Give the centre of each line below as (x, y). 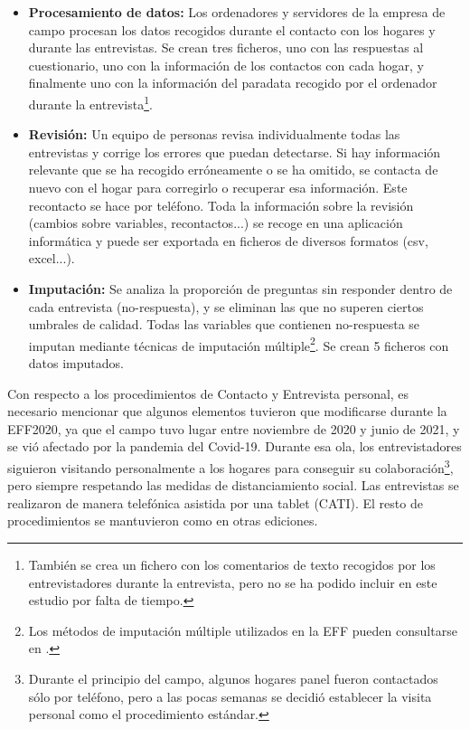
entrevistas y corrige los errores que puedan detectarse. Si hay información (235, 151)
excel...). (52, 258)
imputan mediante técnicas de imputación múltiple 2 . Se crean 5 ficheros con (239, 344)
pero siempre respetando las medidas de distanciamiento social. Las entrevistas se (233, 485)
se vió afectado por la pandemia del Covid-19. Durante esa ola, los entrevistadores (235, 446)
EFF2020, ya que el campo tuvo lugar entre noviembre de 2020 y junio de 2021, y (234, 428)
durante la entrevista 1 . (90, 102)
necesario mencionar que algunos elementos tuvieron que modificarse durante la (227, 411)
